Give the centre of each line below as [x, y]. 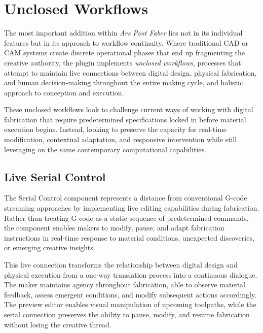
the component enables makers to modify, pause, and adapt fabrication [114, 228]
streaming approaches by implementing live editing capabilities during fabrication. [132, 208]
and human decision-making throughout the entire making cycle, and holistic [124, 82]
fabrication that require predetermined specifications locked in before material [125, 119]
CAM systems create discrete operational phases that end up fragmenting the [125, 53]
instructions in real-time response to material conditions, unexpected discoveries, [129, 237]
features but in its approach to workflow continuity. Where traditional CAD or [126, 42]
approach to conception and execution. [64, 92]
